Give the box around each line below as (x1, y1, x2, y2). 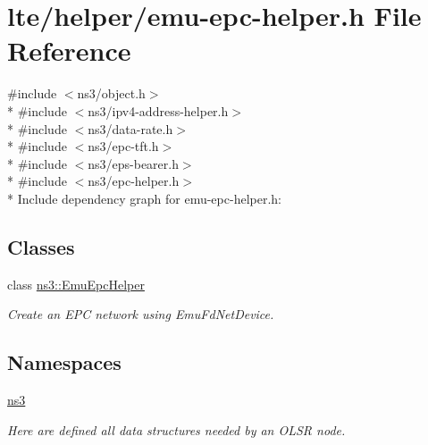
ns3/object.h (77, 84, 146, 103)
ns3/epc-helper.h (88, 172, 180, 190)
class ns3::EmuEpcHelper (7, 274, 145, 293)
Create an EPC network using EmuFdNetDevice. (7, 305, 274, 323)
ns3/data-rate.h (88, 119, 173, 138)
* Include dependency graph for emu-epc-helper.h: (7, 189, 281, 207)
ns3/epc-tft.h (88, 137, 159, 155)
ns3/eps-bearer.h (88, 154, 179, 172)
